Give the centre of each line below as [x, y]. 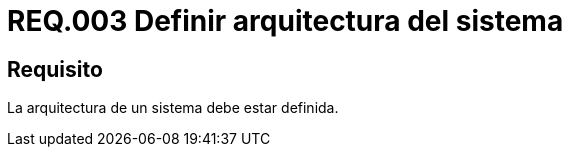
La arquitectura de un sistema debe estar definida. [173, 108]
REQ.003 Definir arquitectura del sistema [285, 21]
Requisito [55, 69]
